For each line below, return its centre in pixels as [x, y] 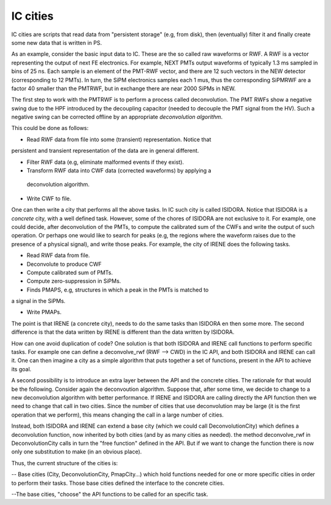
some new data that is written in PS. [57, 42]
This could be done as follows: [50, 128]
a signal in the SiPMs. [38, 301]
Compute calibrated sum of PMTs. [70, 272]
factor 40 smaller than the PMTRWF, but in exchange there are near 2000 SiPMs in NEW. [124, 88]
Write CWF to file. [49, 198]
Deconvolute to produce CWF [64, 264]
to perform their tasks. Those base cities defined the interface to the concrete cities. [118, 483]
